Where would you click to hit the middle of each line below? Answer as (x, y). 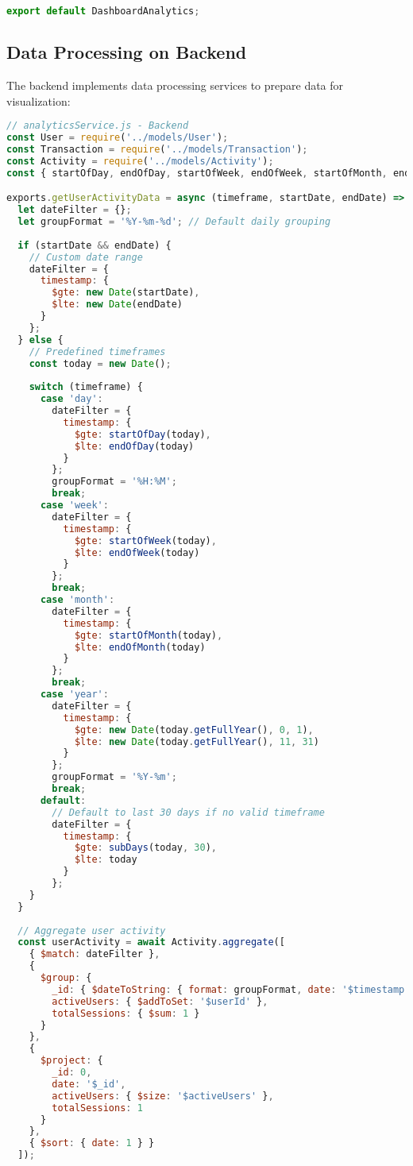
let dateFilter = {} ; (75, 210)
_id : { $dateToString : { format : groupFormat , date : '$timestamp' (231, 989)
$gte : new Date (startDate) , (126, 293)
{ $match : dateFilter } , (95, 954)
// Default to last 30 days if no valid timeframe (188, 812)
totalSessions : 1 (97, 1108)
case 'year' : (74, 695)
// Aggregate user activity (92, 930)
